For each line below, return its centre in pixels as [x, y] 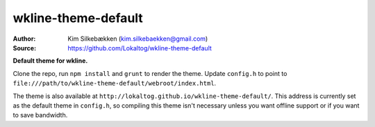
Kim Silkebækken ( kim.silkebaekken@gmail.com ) [138, 39]
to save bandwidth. [40, 115]
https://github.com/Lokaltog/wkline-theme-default [140, 48]
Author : [24, 39]
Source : [25, 48]
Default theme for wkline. [50, 61]
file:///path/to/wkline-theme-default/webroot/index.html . [115, 84]
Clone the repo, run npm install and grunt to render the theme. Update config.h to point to [150, 73]
